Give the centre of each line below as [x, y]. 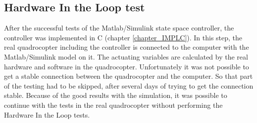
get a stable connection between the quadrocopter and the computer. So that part [128, 76]
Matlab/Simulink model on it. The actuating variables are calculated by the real [126, 56]
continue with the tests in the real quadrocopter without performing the [113, 105]
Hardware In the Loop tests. [47, 114]
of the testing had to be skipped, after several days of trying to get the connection [129, 85]
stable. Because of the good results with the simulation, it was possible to [116, 95]
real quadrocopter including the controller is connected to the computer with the [127, 47]
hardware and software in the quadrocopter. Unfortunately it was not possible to [127, 66]
